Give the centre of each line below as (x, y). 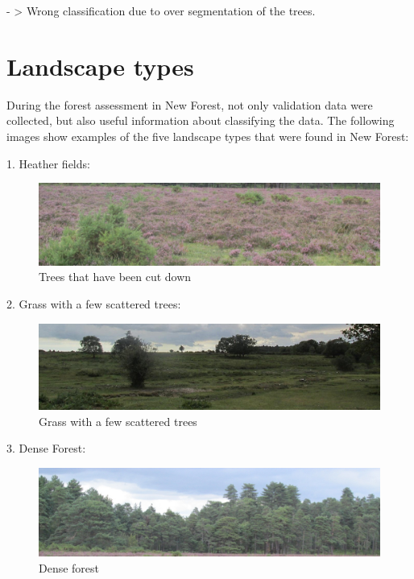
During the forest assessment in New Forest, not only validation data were (190, 104)
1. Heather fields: (48, 163)
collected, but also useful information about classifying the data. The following (201, 120)
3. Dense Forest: (46, 448)
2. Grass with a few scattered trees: (94, 303)
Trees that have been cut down (115, 277)
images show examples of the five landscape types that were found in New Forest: (208, 136)
